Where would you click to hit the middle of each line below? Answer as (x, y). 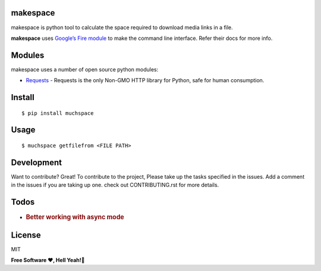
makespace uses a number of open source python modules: (85, 69)
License (26, 235)
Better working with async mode (75, 217)
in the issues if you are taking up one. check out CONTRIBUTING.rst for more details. (115, 185)
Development (37, 162)
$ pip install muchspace (58, 113)
